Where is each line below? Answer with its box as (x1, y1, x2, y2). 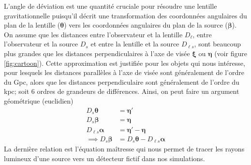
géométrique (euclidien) (4, 95, 74, 105)
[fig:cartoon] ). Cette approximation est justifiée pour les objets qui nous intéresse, (4, 58, 245, 68)
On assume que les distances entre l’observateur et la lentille (4, 29, 183, 39)
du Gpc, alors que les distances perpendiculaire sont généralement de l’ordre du (4, 76, 239, 87)
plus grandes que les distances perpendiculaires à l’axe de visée (4, 48, 190, 58)
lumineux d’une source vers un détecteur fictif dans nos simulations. (4, 153, 205, 164)
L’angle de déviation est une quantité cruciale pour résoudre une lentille (4, 1, 217, 11)
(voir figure (214, 48, 247, 58)
